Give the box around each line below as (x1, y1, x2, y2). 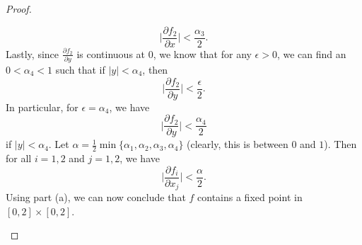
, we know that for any (153, 46, 252, 61)
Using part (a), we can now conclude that (6, 190, 186, 205)
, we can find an (276, 46, 346, 61)
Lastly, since (6, 46, 59, 61)
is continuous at (76, 46, 146, 61)
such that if (55, 62, 105, 76)
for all (6, 151, 32, 166)
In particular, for (6, 99, 78, 114)
